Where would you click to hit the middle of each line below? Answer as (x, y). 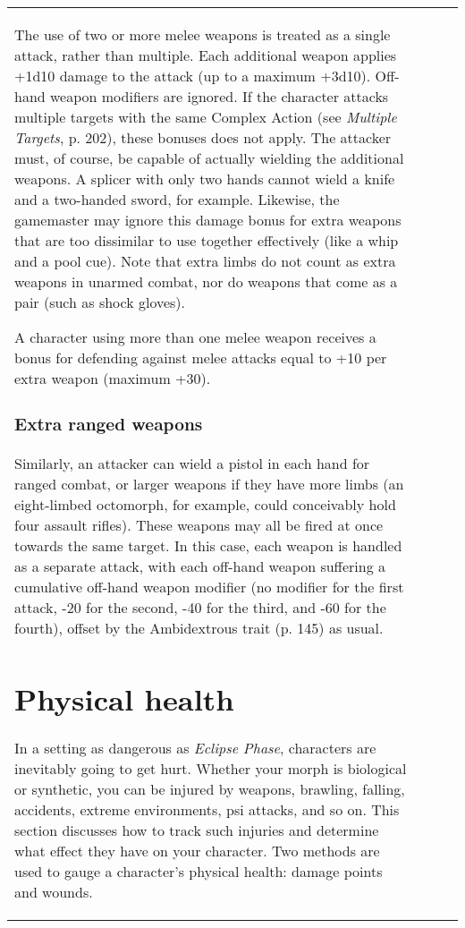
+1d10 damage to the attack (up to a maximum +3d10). (193, 76)
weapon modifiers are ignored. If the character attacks (220, 96)
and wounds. (54, 892)
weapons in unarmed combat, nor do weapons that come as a (206, 281)
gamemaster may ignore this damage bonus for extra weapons (208, 220)
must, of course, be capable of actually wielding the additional (209, 158)
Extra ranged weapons (109, 424)
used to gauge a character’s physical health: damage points (199, 872)
